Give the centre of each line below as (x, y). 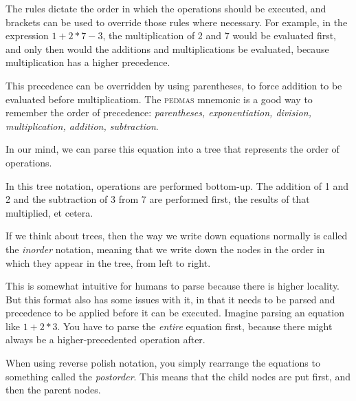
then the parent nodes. (53, 390)
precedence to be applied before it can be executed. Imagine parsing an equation (175, 313)
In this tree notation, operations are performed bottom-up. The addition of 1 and (177, 185)
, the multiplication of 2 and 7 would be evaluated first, (220, 35)
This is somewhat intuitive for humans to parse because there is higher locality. (173, 286)
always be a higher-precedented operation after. (105, 339)
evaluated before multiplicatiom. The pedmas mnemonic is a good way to (159, 99)
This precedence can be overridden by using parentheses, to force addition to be (174, 85)
